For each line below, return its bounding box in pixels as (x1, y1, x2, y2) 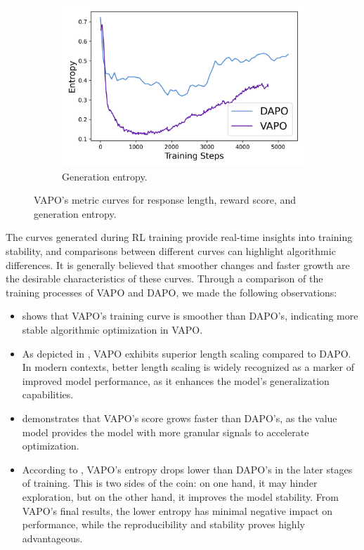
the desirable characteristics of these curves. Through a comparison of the (6, 271, 323, 286)
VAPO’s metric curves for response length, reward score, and (34, 192, 297, 207)
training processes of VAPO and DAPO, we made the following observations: (6, 284, 337, 299)
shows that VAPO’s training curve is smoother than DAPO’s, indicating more (22, 308, 358, 323)
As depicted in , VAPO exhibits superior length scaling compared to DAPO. (22, 346, 351, 360)
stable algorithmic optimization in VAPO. (22, 322, 203, 337)
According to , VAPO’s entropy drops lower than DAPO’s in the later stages (22, 461, 353, 476)
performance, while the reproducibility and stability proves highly (22, 517, 305, 532)
